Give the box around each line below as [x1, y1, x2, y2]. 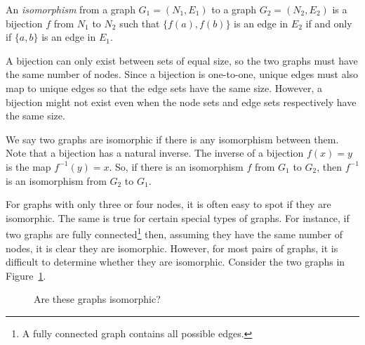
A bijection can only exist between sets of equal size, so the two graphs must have [6, 53, 358, 67]
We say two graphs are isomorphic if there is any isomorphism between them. [6, 131, 339, 146]
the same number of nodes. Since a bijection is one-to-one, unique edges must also [6, 67, 359, 82]
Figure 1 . [6, 268, 46, 282]
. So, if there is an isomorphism [109, 159, 244, 174]
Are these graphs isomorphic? [34, 292, 161, 306]
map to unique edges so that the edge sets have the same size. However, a [6, 80, 323, 95]
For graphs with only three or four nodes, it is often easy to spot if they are [6, 197, 331, 211]
